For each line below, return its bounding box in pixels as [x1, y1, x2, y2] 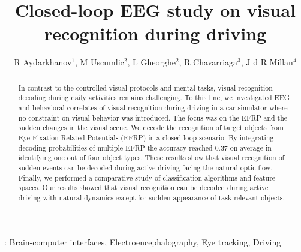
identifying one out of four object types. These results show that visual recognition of [18, 152, 285, 163]
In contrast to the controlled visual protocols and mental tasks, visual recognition [18, 82, 273, 92]
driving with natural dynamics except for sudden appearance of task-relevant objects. [18, 192, 285, 202]
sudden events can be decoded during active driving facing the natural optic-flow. [18, 162, 273, 172]
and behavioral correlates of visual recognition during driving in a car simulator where [18, 103, 288, 113]
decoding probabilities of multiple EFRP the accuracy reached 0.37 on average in [18, 142, 272, 152]
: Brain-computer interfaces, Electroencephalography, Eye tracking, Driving [4, 235, 281, 248]
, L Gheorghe [127, 56, 176, 68]
